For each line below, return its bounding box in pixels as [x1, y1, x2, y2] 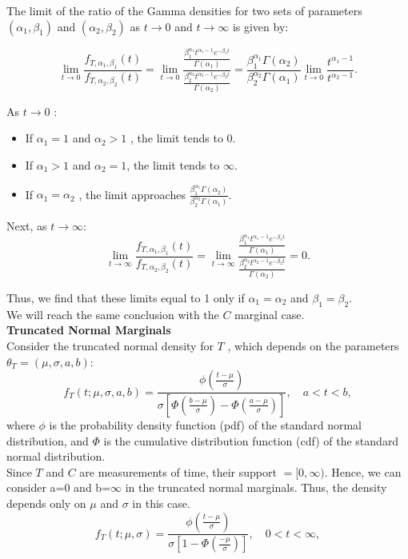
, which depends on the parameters [227, 337, 399, 353]
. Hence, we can [324, 463, 402, 480]
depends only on [6, 494, 86, 511]
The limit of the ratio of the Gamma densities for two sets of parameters [6, 2, 362, 18]
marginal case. [234, 305, 305, 322]
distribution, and [6, 432, 89, 449]
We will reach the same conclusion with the [6, 305, 219, 322]
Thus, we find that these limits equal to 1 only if [6, 289, 245, 305]
